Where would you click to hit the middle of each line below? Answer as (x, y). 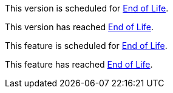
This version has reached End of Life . (80, 27)
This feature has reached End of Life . (79, 64)
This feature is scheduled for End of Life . (86, 46)
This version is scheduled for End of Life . (87, 8)
